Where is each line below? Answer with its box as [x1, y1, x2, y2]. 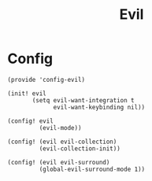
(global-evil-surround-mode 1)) [39, 165, 146, 173]
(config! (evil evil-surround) [7, 158, 110, 166]
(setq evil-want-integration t [32, 96, 135, 104]
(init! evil [7, 89, 46, 98]
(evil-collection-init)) [39, 144, 121, 153]
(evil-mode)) [39, 124, 82, 131]
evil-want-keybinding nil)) [53, 103, 146, 111]
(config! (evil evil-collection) [7, 138, 117, 146]
